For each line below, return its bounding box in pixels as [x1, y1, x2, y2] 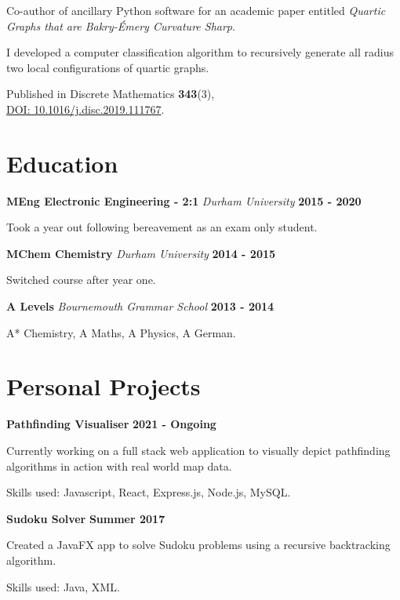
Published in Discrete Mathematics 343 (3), [6, 85, 215, 102]
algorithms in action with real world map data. [6, 457, 232, 474]
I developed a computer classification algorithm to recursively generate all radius [6, 44, 395, 60]
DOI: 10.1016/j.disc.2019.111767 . [6, 100, 165, 117]
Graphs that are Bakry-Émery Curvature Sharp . [6, 17, 235, 34]
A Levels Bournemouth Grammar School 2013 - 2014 [6, 298, 275, 315]
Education [6, 147, 118, 179]
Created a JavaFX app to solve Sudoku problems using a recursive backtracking [6, 536, 391, 553]
